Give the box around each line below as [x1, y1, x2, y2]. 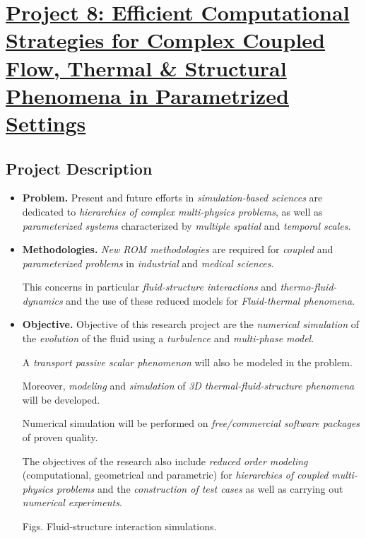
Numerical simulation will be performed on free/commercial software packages [22, 416, 360, 431]
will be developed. [22, 392, 100, 407]
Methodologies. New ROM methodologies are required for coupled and [22, 242, 333, 257]
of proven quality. [22, 430, 98, 445]
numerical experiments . [22, 495, 122, 510]
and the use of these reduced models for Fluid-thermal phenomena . [66, 293, 355, 308]
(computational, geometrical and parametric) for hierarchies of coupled [22, 467, 329, 482]
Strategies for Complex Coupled [6, 25, 325, 54]
